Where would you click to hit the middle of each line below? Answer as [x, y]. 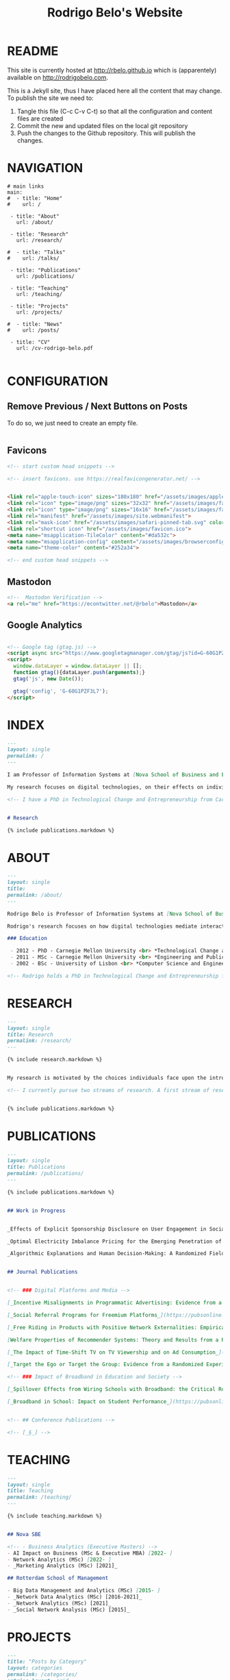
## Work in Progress [37, 1211]
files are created [40, 119]
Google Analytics [45, 625]
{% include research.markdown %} [55, 1060]
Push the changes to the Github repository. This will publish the [106, 133]
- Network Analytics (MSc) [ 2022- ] [59, 1559]
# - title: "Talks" [37, 252]
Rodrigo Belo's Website [115, 13]
